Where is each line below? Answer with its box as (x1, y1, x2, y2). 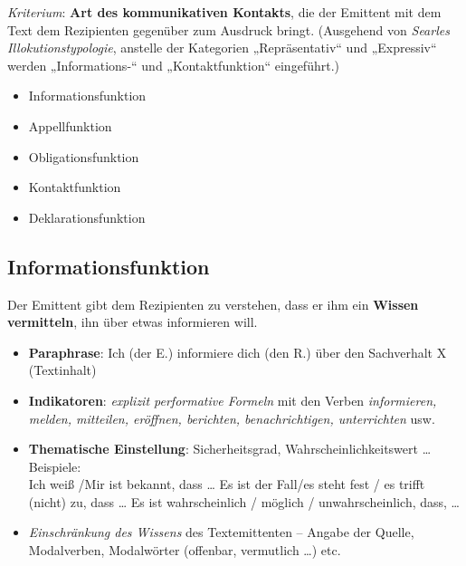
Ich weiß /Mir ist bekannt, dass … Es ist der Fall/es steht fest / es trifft (28, 475, 425, 494)
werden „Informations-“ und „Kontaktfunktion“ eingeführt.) (7, 55, 339, 74)
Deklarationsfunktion (28, 207, 146, 226)
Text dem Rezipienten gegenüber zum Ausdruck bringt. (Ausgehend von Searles (7, 20, 450, 39)
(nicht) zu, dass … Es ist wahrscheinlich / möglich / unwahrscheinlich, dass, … (28, 492, 460, 511)
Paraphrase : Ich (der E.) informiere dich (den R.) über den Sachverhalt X (28, 342, 447, 361)
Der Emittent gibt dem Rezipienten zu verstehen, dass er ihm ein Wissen (7, 294, 419, 313)
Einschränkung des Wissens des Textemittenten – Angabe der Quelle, (28, 523, 414, 542)
